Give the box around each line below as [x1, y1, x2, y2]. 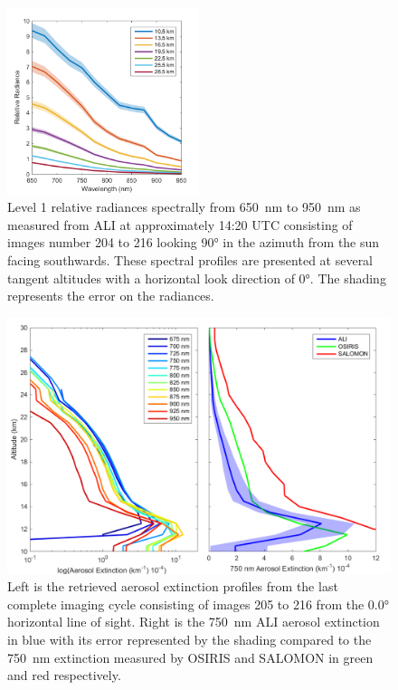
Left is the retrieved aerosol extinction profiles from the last [7, 577, 338, 596]
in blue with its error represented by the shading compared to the [7, 629, 372, 648]
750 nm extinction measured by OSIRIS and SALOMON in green [7, 647, 374, 666]
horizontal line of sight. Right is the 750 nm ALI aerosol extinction [7, 612, 380, 631]
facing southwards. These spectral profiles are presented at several [7, 250, 374, 269]
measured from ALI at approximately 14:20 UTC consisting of [7, 215, 353, 234]
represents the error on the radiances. [7, 286, 214, 305]
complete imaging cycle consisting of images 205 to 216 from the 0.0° [7, 594, 389, 613]
